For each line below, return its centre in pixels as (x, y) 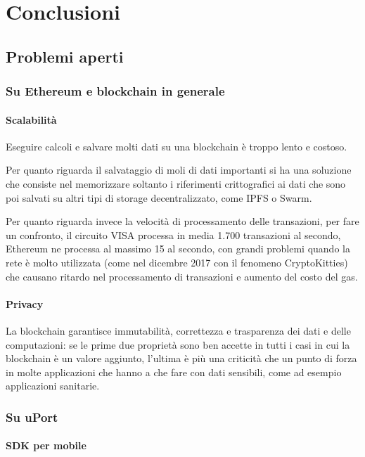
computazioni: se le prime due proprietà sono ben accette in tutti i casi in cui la (178, 344)
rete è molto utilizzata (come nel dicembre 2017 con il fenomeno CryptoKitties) (177, 262)
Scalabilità (31, 119)
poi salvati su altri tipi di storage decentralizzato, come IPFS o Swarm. (159, 197)
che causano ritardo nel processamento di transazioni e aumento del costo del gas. (182, 276)
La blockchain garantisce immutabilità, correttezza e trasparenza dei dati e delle (178, 330)
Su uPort (32, 417)
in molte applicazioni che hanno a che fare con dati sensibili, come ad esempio (174, 372)
